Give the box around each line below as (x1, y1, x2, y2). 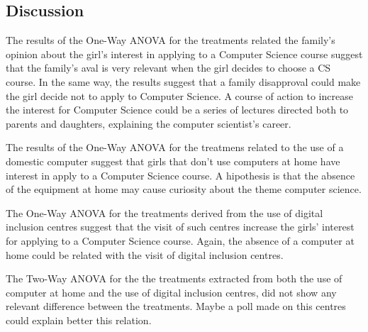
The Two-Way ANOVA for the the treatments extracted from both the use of (6, 271, 342, 286)
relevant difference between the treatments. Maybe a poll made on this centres (6, 299, 346, 314)
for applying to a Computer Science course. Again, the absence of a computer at (6, 233, 355, 248)
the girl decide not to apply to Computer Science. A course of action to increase (6, 88, 353, 103)
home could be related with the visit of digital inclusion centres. (6, 247, 284, 262)
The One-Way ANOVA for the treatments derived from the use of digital (6, 205, 323, 220)
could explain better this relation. (6, 312, 152, 327)
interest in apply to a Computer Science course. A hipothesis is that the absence (6, 167, 355, 182)
